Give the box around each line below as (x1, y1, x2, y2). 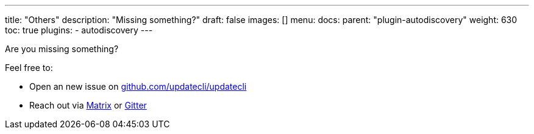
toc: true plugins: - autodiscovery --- (5, 25, 153, 35)
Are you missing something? (5, 44, 119, 54)
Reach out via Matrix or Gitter (29, 100, 147, 110)
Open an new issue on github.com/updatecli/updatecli (29, 81, 247, 92)
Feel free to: (5, 62, 53, 73)
